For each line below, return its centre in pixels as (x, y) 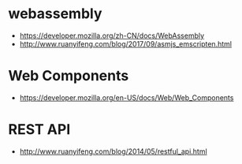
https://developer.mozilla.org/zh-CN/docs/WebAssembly (112, 35)
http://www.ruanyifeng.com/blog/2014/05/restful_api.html (113, 151)
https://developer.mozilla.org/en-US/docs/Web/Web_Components (127, 97)
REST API (39, 130)
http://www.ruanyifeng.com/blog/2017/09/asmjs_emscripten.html (126, 43)
